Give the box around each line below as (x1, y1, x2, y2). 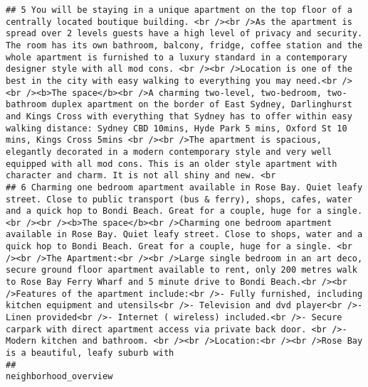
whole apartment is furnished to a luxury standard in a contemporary (6, 52, 347, 62)
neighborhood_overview (6, 371, 113, 382)
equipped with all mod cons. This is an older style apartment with (6, 158, 337, 169)
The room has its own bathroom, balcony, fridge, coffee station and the (6, 40, 363, 50)
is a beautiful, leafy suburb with (6, 348, 174, 359)
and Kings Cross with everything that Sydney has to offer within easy (6, 111, 352, 121)
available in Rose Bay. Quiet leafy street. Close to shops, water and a (6, 229, 363, 240)
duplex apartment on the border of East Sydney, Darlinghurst (51, 99, 352, 110)
